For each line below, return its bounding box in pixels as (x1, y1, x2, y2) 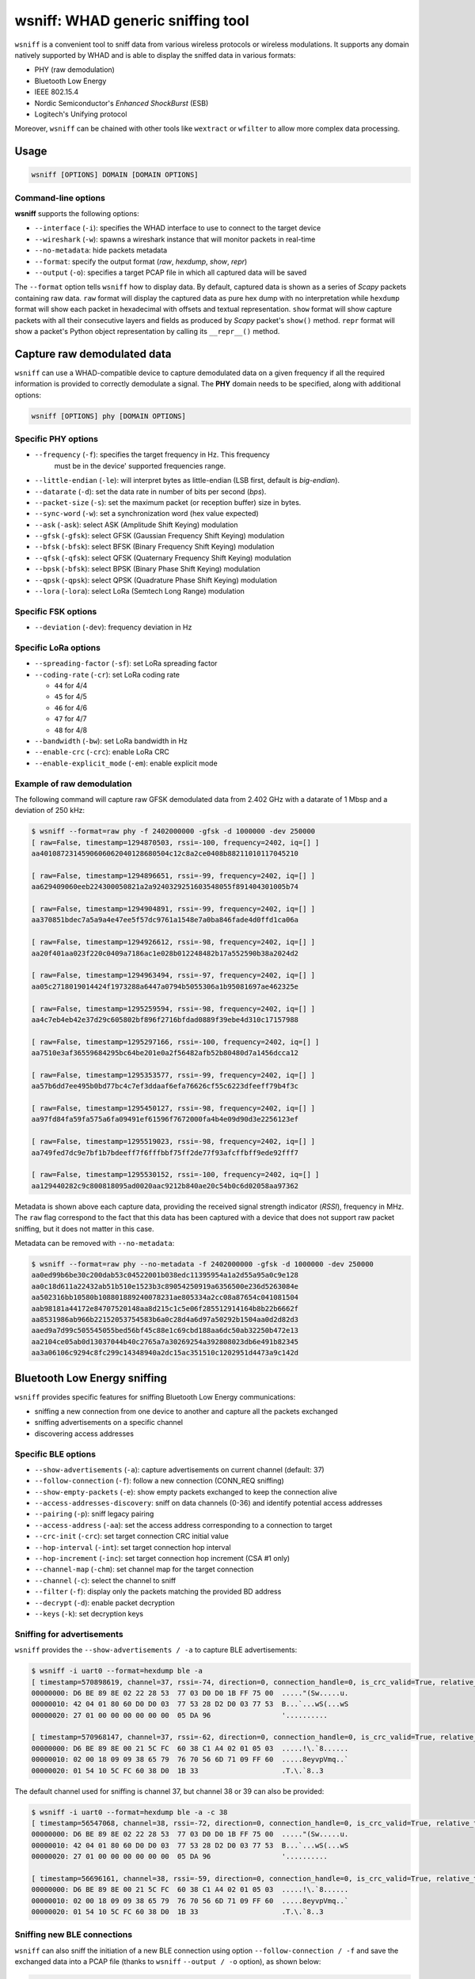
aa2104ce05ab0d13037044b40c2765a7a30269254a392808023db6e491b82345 (31, 1337, 299, 1346)
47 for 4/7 (54, 714, 87, 724)
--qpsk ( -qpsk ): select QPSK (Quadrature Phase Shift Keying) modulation (34, 575, 277, 585)
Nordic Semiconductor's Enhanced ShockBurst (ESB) (34, 98, 209, 108)
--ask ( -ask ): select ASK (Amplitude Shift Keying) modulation (34, 519, 238, 530)
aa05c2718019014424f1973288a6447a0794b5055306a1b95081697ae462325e (31, 982, 299, 991)
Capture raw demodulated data (14, 347, 172, 360)
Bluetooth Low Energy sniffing (14, 1371, 168, 1385)
